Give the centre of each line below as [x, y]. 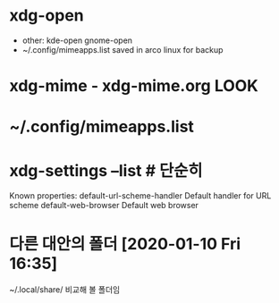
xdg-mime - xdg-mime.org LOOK [134, 86]
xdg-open [47, 16]
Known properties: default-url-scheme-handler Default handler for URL [140, 196]
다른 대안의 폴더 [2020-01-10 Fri [125, 244]
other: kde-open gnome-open [77, 40]
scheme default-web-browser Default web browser [104, 206]
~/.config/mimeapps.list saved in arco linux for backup [123, 49]
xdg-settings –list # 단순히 [106, 170]
